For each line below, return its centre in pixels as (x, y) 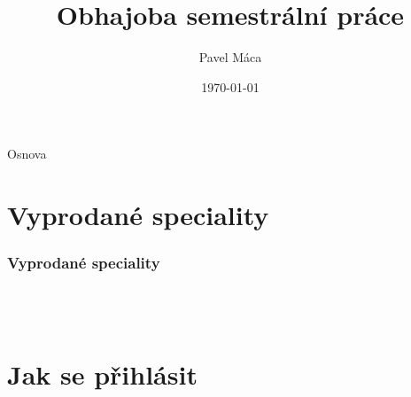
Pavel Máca (230, 57)
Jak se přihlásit (102, 374)
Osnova (27, 154)
